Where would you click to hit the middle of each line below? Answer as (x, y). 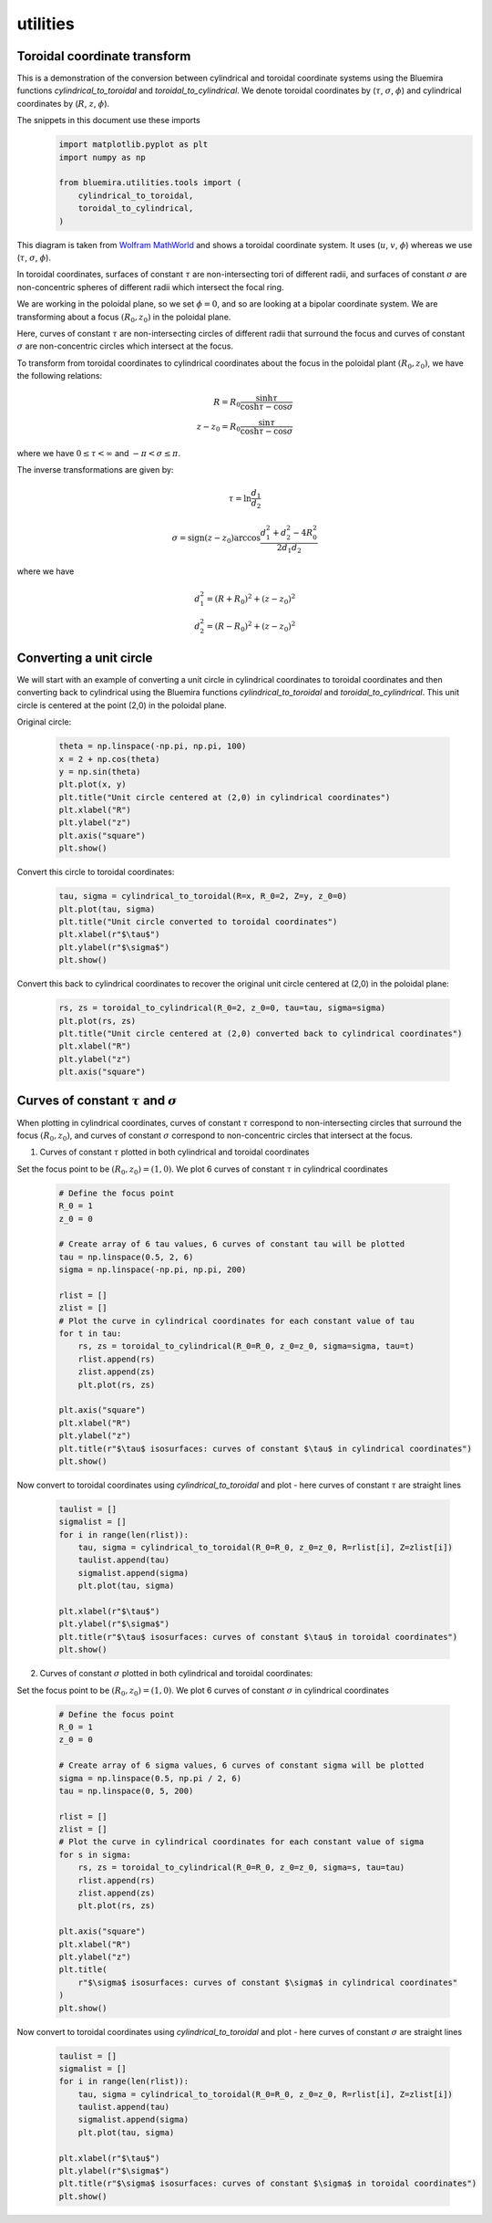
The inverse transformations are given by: (95, 470)
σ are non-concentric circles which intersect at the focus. (125, 346)
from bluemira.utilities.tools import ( (150, 183)
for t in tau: (90, 1334)
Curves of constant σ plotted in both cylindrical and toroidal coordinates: (176, 1674)
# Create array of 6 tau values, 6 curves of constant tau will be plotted (232, 1244)
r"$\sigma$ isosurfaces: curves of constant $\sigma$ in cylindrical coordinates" (268, 1982)
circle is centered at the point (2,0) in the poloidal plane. (122, 705)
